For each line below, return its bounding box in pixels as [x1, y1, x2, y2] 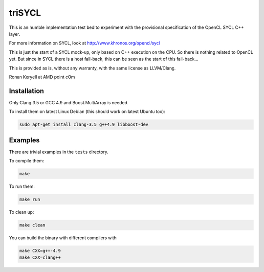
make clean [19, 222, 45, 227]
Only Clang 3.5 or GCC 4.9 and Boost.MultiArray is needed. [9, 99, 129, 105]
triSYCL [9, 7, 41, 18]
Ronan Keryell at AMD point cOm [9, 74, 75, 80]
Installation [9, 87, 44, 95]
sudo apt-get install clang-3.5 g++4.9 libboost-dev [19, 122, 149, 127]
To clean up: [9, 209, 34, 215]
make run [19, 197, 41, 203]
